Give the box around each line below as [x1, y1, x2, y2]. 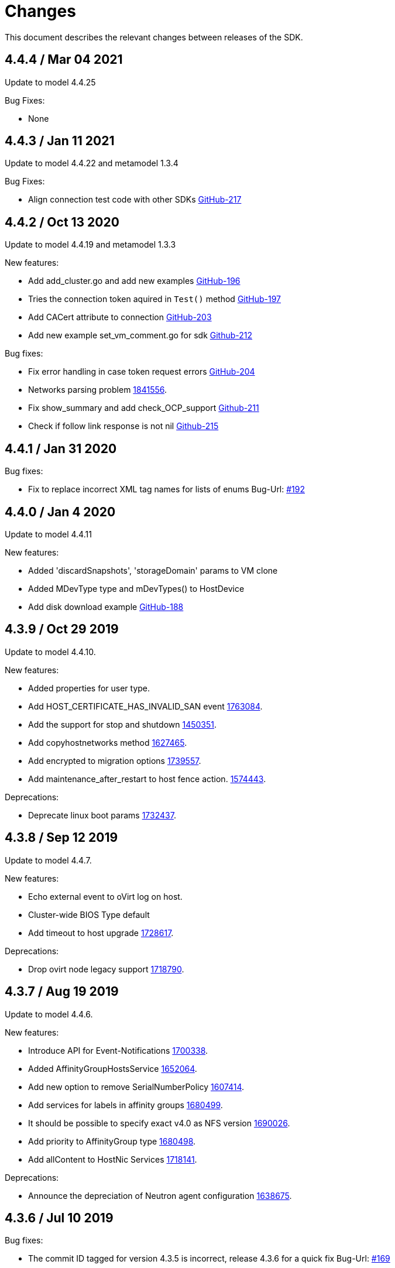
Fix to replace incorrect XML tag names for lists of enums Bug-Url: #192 [28, 484, 305, 495]
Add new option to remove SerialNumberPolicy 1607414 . [28, 1081, 245, 1092]
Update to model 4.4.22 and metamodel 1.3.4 [5, 158, 178, 169]
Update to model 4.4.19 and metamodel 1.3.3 [5, 239, 176, 250]
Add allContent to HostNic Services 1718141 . [28, 1154, 197, 1164]
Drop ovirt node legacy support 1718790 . [28, 964, 184, 974]
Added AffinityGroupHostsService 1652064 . [28, 1063, 197, 1074]
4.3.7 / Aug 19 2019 [5, 984, 119, 999]
